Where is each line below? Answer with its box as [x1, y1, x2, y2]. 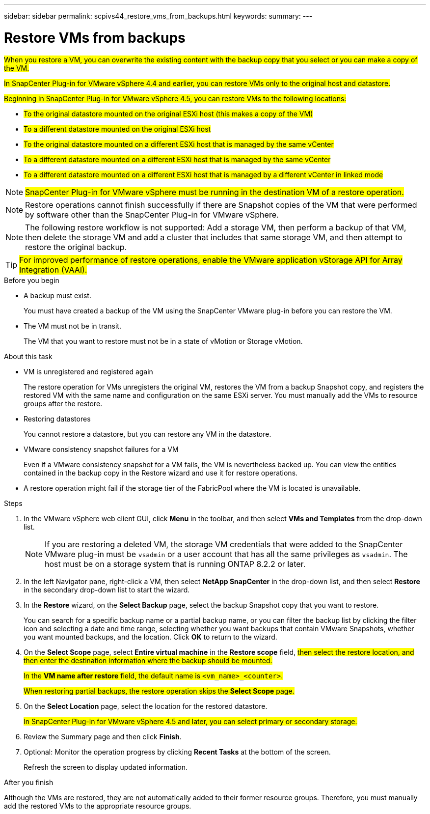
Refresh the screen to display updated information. [24, 762, 188, 771]
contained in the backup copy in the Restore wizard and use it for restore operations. [24, 468, 298, 477]
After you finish [4, 778, 54, 786]
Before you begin [4, 276, 59, 284]
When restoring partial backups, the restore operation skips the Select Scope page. [24, 686, 295, 695]
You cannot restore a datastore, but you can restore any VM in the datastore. [24, 429, 271, 438]
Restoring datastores [24, 414, 91, 423]
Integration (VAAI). [19, 264, 87, 275]
